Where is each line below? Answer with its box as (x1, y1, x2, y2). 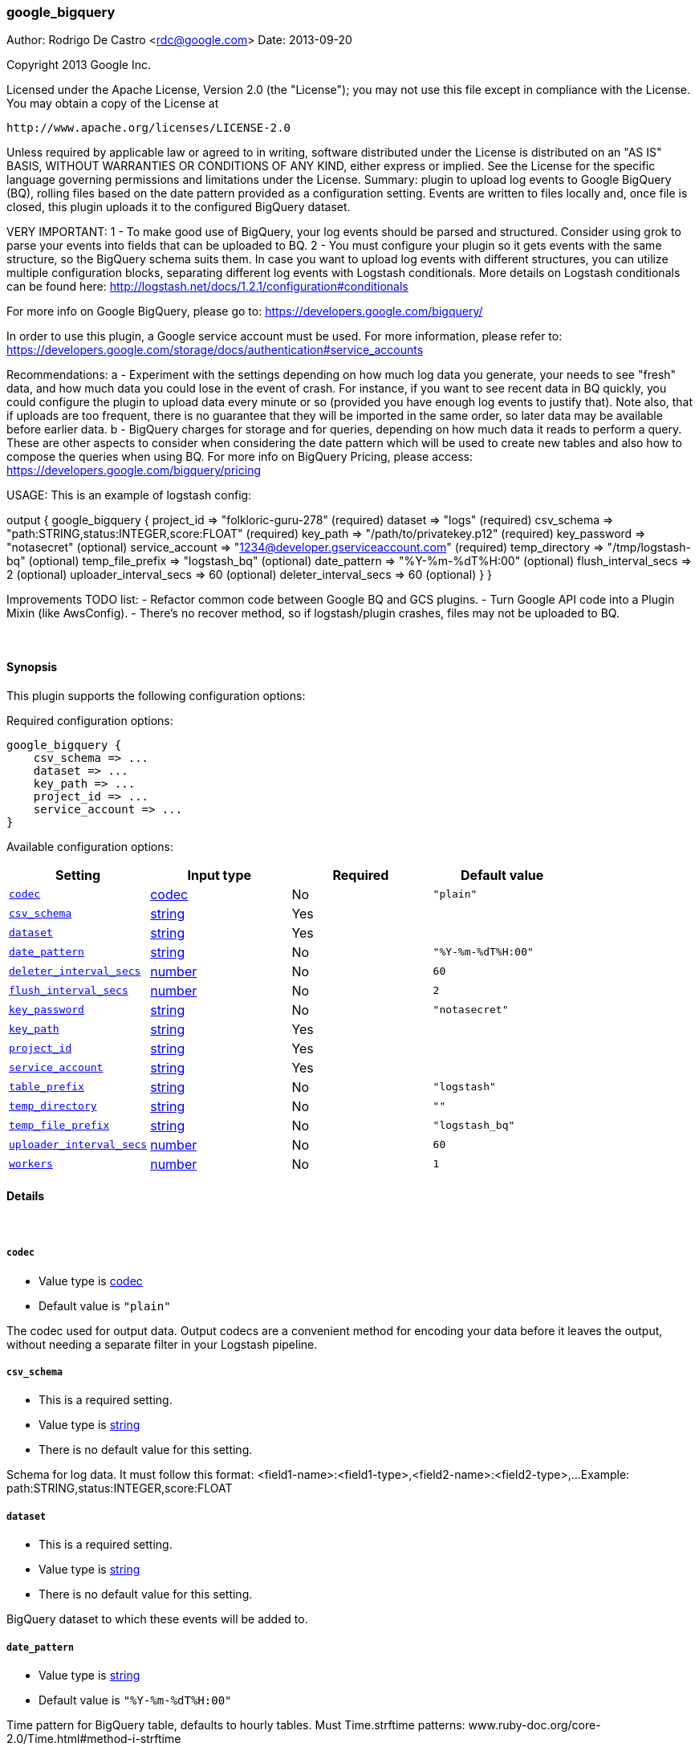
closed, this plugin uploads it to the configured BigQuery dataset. (6, 200, 351, 214)
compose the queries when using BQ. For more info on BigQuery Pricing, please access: (6, 450, 473, 464)
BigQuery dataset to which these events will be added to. (6, 1612, 308, 1627)
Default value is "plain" (39, 1298, 171, 1313)
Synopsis (6, 659, 58, 674)
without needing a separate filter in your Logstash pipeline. (6, 1337, 318, 1351)
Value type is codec (39, 1273, 143, 1288)
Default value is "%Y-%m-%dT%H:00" (39, 1692, 232, 1707)
